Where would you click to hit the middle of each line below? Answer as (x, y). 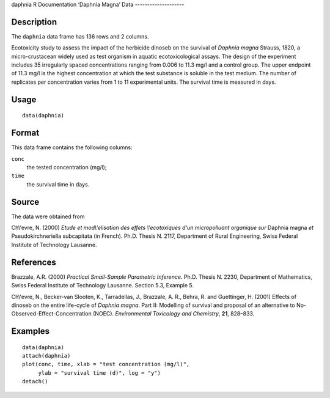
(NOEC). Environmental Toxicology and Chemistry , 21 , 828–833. (174, 314)
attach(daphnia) (46, 356)
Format (25, 133)
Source (25, 202)
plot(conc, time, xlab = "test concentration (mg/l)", (106, 364)
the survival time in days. (58, 184)
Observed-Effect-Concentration (51, 314)
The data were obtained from (48, 216)
